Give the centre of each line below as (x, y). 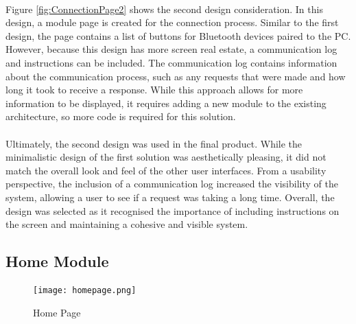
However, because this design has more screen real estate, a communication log (171, 49)
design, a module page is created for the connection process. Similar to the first (172, 22)
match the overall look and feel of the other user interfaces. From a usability (166, 170)
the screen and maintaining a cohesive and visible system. (127, 224)
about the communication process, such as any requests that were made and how (176, 76)
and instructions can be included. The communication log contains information (171, 62)
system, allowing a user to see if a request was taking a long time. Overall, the (170, 197)
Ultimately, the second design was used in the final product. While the (154, 143)
